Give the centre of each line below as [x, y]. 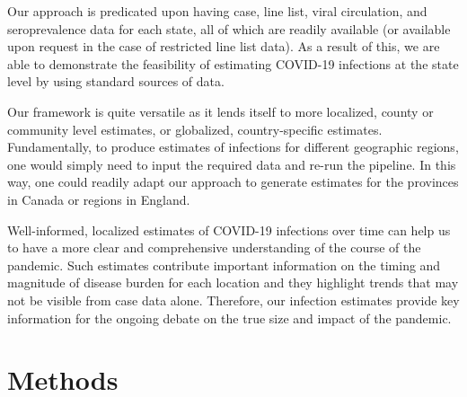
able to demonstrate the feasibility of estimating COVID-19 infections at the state [233, 63]
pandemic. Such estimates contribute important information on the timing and [224, 265]
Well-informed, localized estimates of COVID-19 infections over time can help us [229, 229]
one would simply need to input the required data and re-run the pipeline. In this [232, 164]
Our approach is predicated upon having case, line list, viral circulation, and [217, 11]
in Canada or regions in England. [99, 199]
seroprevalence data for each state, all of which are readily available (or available [229, 28]
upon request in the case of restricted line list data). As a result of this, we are [224, 46]
